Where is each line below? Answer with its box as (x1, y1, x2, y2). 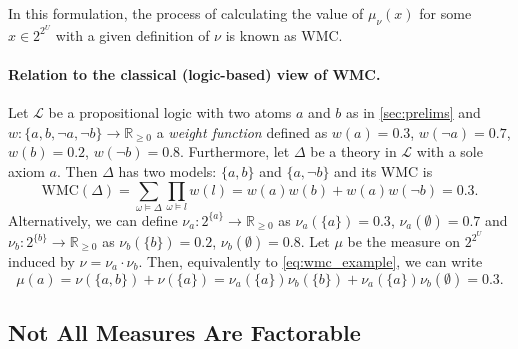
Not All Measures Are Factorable (8, 317, 361, 347)
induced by (8, 251, 75, 272)
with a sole (416, 141, 483, 162)
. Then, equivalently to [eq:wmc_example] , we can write (138, 251, 483, 272)
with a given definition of (55, 24, 210, 45)
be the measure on (347, 231, 461, 252)
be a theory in (310, 141, 397, 162)
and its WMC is (334, 161, 433, 182)
